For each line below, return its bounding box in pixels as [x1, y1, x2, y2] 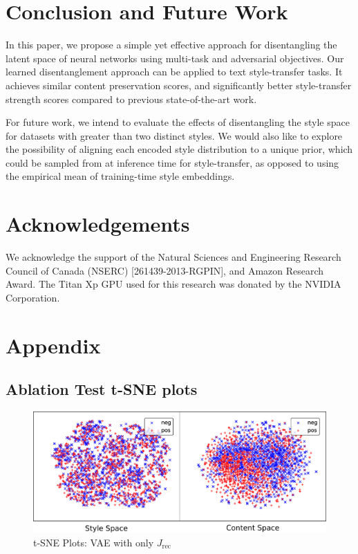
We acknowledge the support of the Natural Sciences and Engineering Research [6, 250, 341, 264]
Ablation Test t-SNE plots [6, 378, 198, 400]
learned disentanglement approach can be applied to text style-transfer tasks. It [6, 64, 343, 79]
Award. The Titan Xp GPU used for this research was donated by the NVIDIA [6, 277, 341, 291]
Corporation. [6, 290, 60, 304]
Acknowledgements [6, 210, 190, 238]
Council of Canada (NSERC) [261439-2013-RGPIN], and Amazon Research [6, 263, 324, 277]
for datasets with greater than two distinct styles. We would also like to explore [6, 128, 343, 142]
